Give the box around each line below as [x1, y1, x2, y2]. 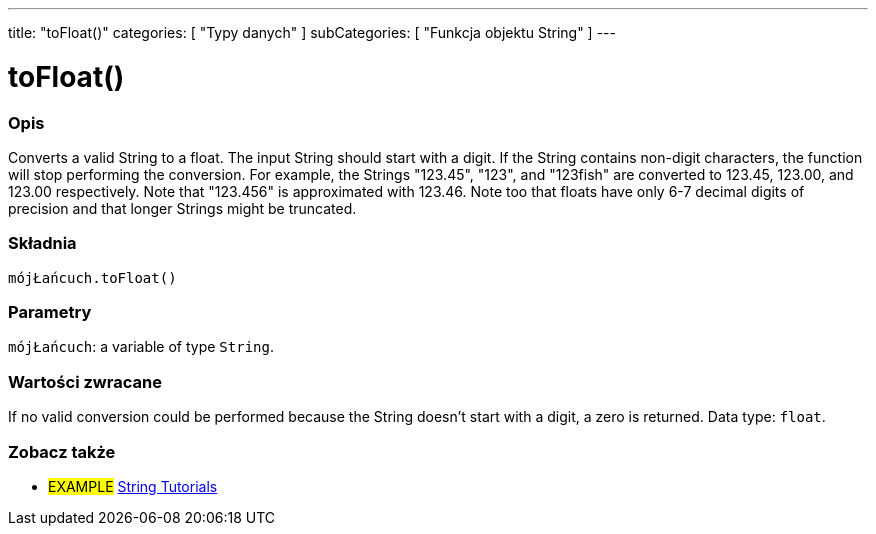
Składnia [8, 233, 77, 254]
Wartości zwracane [8, 371, 162, 392]
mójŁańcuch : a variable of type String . [8, 338, 274, 356]
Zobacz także [8, 441, 116, 462]
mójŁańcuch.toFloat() [8, 269, 177, 286]
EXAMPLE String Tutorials [48, 477, 218, 495]
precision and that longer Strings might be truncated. [8, 199, 357, 217]
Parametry [8, 302, 92, 322]
